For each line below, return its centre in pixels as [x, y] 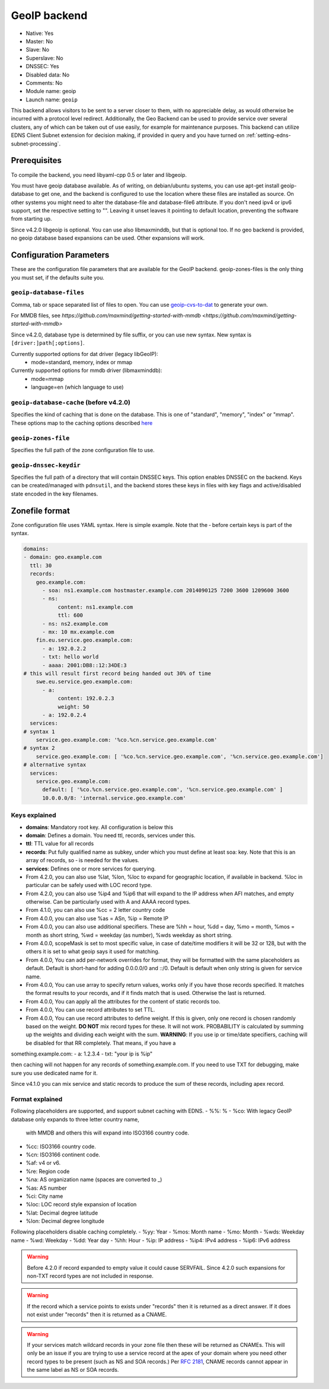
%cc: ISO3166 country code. [61, 1146]
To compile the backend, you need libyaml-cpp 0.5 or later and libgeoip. [99, 174]
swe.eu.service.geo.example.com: [84, 682]
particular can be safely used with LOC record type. [89, 885]
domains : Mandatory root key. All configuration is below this [100, 827]
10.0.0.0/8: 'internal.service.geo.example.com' [114, 798]
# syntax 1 [39, 732]
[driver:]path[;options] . [48, 343]
